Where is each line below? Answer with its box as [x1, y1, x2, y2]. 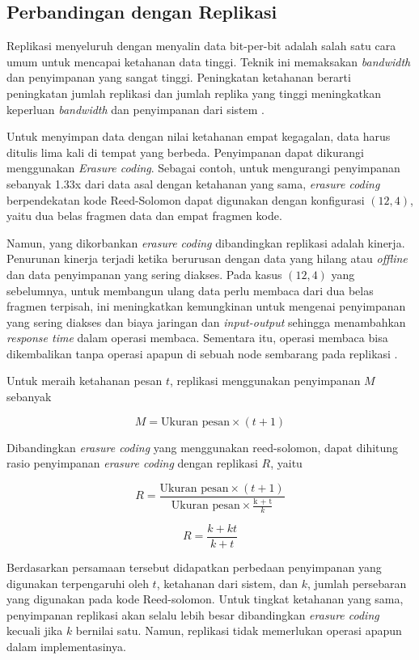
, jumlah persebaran [307, 574, 407, 591]
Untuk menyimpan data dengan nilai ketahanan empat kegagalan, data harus [6, 128, 391, 145]
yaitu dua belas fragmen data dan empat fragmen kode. [6, 207, 282, 224]
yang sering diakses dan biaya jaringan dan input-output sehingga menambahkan [6, 313, 406, 330]
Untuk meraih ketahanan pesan [6, 372, 163, 389]
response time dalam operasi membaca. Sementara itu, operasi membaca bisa [6, 329, 388, 346]
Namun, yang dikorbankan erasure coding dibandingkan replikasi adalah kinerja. [6, 234, 405, 251]
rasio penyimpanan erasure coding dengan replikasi [6, 455, 258, 472]
